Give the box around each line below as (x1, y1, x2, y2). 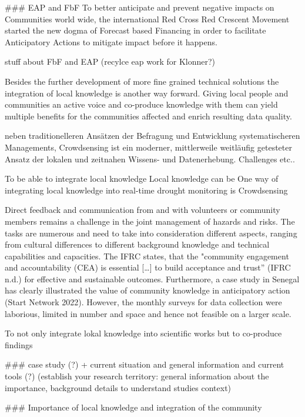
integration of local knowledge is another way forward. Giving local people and (5, 86, 289, 99)
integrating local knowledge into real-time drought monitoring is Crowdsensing (5, 184, 288, 196)
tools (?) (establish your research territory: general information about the (5, 370, 269, 382)
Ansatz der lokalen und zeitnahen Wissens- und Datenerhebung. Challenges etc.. (5, 152, 295, 165)
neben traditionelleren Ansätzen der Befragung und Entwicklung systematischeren (5, 129, 300, 142)
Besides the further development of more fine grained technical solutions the (5, 75, 279, 87)
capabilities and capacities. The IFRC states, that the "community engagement (5, 249, 289, 262)
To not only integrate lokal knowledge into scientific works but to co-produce (5, 327, 282, 339)
